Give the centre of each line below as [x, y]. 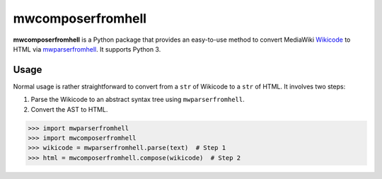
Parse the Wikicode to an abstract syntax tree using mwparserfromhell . [138, 100]
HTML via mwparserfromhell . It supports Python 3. [87, 49]
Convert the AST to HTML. [69, 109]
